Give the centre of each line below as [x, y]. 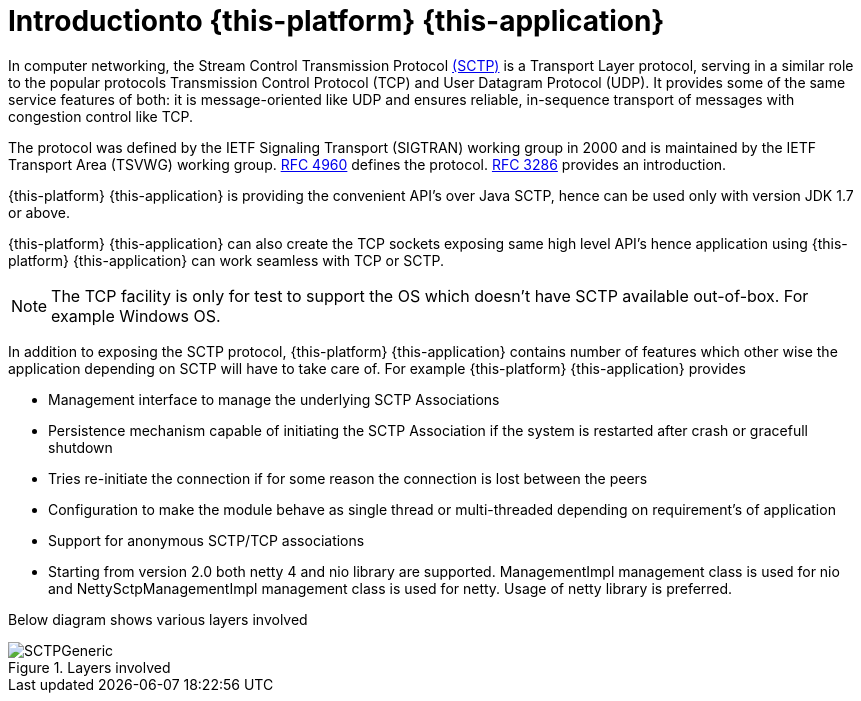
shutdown [80, 447]
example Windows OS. [136, 315]
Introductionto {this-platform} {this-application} [336, 21]
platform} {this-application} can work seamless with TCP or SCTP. [226, 260]
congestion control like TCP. [100, 116]
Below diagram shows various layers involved [158, 619]
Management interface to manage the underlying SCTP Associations [274, 399]
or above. [39, 212]
